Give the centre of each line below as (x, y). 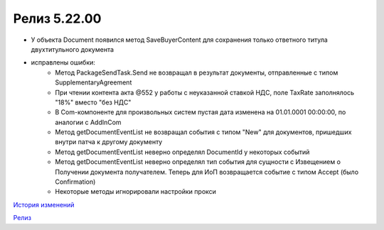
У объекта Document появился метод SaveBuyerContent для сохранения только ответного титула (180, 40)
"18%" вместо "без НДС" (93, 102)
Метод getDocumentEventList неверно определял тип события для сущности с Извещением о (198, 162)
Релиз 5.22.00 (57, 18)
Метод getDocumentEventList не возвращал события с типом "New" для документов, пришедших (203, 132)
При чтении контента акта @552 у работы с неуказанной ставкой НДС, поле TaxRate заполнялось (205, 92)
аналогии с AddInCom (88, 122)
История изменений (44, 204)
